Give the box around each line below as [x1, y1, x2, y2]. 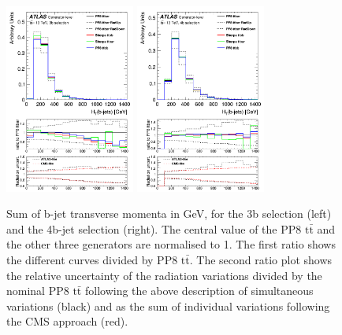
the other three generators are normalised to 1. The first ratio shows [6, 236, 336, 252]
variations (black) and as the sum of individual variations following [6, 297, 330, 314]
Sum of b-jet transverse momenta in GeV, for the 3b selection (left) [6, 205, 332, 222]
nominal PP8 [6, 282, 69, 299]
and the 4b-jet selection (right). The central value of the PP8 [6, 220, 302, 237]
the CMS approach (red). [6, 313, 128, 329]
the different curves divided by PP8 [6, 252, 178, 268]
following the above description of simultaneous [84, 282, 314, 299]
